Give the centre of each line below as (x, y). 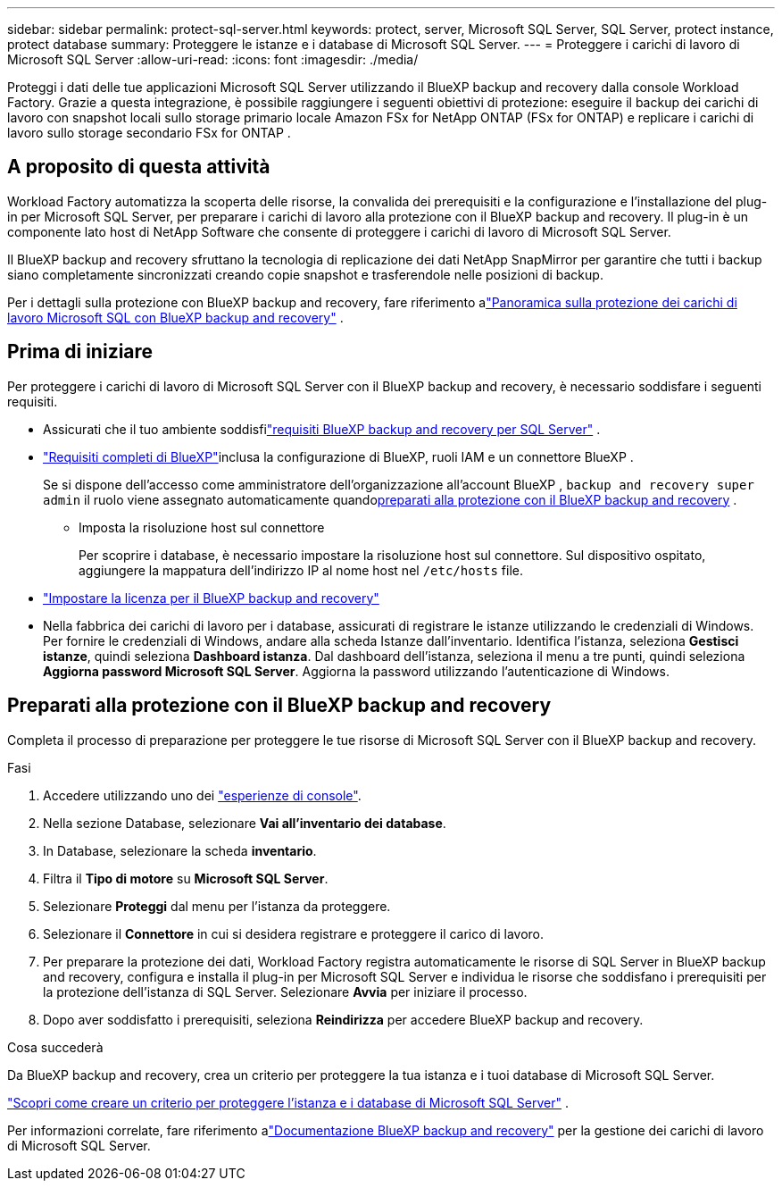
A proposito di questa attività (139, 167)
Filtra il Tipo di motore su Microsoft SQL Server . (186, 878)
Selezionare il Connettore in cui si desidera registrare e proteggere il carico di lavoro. (293, 933)
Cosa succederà (55, 1047)
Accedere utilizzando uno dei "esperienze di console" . (202, 795)
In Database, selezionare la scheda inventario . (180, 850)
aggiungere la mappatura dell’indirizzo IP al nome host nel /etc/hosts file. (301, 570)
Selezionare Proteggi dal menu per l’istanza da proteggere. (217, 906)
